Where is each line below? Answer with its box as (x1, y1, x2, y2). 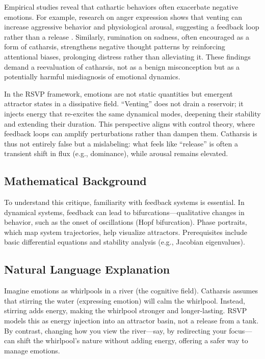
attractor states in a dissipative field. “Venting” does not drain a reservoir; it (4, 98, 244, 109)
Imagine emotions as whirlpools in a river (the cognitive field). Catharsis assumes (4, 285, 258, 296)
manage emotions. (4, 345, 60, 355)
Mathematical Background (4, 173, 147, 189)
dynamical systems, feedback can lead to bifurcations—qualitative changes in (4, 206, 245, 217)
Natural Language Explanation (4, 261, 170, 277)
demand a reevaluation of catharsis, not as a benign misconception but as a (4, 61, 240, 72)
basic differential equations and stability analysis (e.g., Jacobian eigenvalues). (4, 236, 245, 247)
